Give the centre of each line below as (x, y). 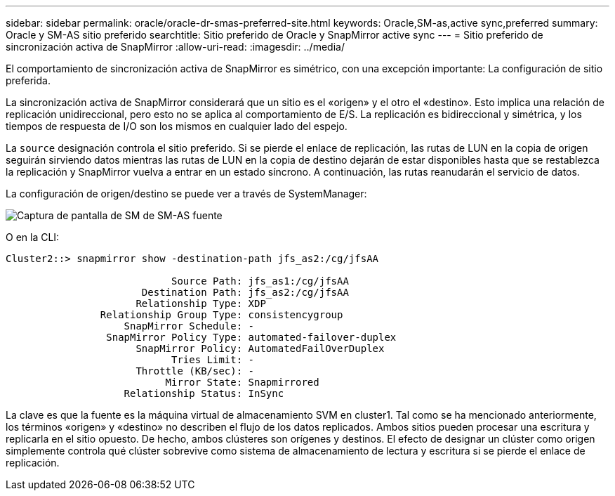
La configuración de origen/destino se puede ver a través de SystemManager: (186, 194)
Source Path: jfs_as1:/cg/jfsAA (260, 281)
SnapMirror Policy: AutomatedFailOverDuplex (260, 348)
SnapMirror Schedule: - (189, 326)
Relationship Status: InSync (204, 393)
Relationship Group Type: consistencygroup (221, 315)
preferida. (28, 80)
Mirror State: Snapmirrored (242, 382)
